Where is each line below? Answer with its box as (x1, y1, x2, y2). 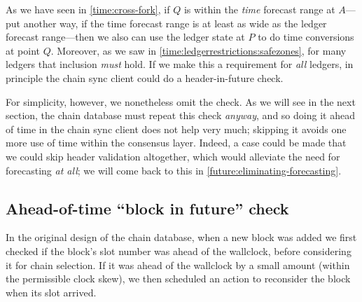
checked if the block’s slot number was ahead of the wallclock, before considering (6, 243, 351, 258)
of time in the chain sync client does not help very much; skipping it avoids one (6, 121, 347, 136)
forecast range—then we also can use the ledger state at (6, 29, 245, 44)
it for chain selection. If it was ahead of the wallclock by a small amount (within (6, 257, 350, 272)
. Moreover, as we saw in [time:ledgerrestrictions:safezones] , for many (50, 43, 347, 57)
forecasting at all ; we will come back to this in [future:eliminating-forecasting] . (6, 163, 342, 177)
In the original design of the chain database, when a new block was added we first (6, 230, 357, 245)
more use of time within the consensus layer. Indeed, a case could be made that (6, 135, 347, 150)
